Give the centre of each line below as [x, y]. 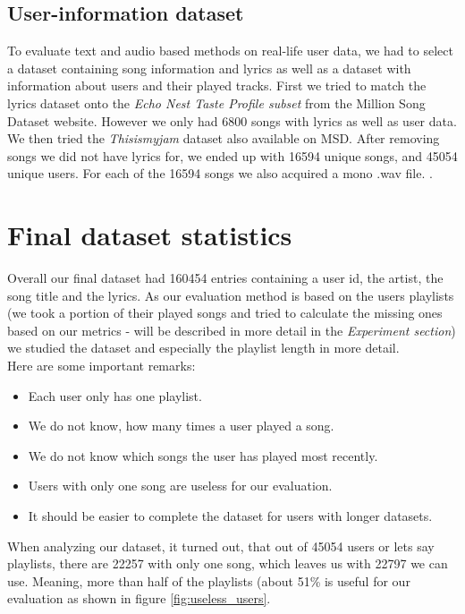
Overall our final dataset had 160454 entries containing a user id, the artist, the [225, 278]
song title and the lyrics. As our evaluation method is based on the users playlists [231, 295]
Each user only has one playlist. [115, 395]
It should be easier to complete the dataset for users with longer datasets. [230, 516]
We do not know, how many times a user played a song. [181, 426]
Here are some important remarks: [101, 366]
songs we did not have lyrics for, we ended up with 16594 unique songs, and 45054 [232, 155]
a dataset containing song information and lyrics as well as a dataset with [209, 68]
